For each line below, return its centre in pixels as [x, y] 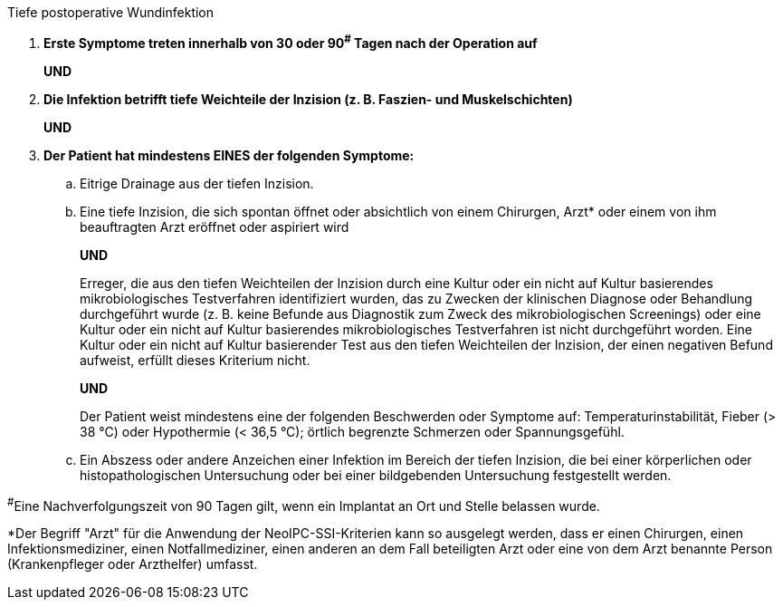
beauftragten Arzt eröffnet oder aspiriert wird [215, 226]
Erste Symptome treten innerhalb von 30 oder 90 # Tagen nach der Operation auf [291, 42]
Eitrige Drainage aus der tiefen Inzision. [197, 183]
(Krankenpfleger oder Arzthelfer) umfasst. [133, 564]
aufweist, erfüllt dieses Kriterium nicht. [195, 360]
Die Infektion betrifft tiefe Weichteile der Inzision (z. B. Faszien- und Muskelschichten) [308, 99]
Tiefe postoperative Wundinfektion [111, 12]
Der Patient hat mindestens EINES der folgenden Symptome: [229, 155]
